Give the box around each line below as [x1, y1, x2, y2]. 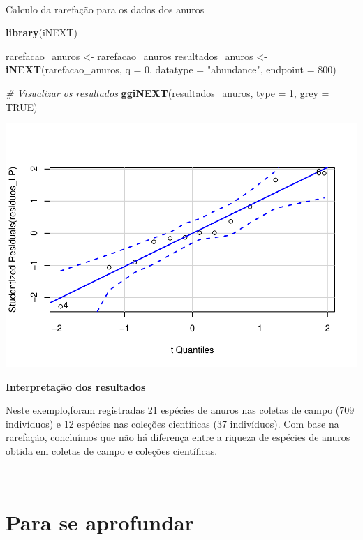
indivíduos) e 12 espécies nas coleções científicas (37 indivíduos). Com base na [6, 416, 339, 430]
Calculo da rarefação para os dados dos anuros [6, 1, 205, 16]
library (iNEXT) [6, 25, 77, 40]
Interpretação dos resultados [6, 379, 146, 393]
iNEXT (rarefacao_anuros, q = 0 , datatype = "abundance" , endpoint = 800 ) [6, 62, 336, 77]
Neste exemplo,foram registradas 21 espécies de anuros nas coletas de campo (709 [6, 403, 355, 417]
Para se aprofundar [6, 508, 194, 537]
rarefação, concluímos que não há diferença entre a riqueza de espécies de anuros [6, 430, 350, 444]
